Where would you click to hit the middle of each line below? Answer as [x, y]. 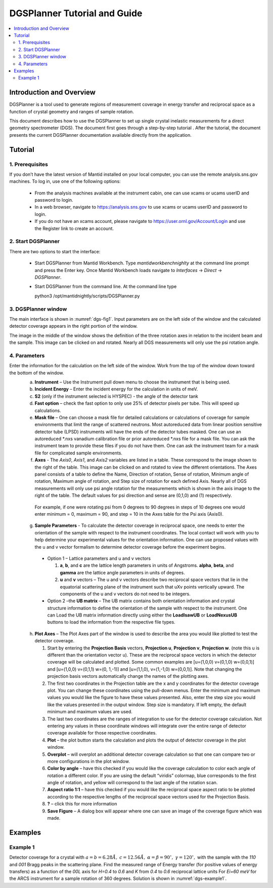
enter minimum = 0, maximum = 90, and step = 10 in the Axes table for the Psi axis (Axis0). [129, 514]
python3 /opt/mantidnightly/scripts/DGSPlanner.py [87, 296]
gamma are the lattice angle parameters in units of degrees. [122, 572]
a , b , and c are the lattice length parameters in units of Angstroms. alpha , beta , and [147, 565]
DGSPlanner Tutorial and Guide [76, 13]
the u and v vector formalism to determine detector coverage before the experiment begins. [130, 547]
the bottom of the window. [37, 373]
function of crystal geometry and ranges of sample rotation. [72, 111]
